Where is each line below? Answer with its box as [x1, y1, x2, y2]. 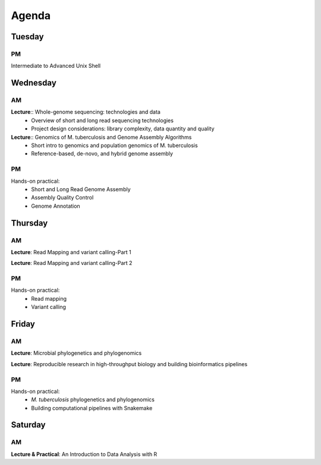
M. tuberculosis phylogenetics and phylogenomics [31, 396, 155, 403]
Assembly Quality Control [31, 194, 94, 201]
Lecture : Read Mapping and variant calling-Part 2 [11, 260, 133, 267]
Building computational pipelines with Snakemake [31, 404, 153, 411]
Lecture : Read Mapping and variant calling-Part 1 [11, 248, 132, 255]
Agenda [11, 9, 51, 22]
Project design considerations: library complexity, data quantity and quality [31, 125, 215, 132]
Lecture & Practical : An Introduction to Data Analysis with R [11, 450, 158, 458]
